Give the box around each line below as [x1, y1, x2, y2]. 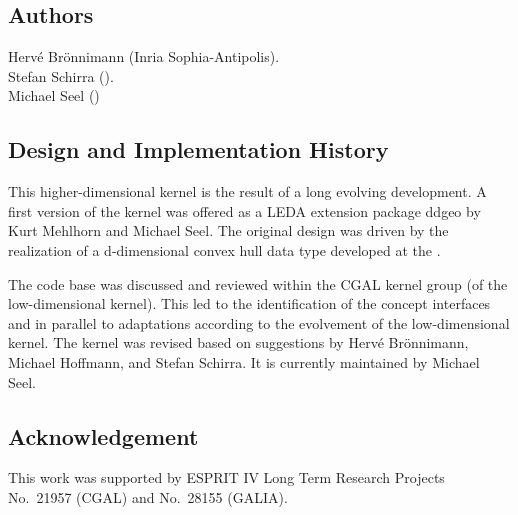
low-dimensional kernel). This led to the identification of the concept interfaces [8, 293, 491, 314]
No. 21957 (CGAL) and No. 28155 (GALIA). [8, 486, 288, 507]
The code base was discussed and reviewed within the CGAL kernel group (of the [8, 273, 508, 294]
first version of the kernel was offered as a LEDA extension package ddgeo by [8, 200, 481, 221]
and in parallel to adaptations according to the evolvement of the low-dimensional [8, 312, 510, 333]
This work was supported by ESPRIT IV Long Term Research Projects [8, 467, 445, 488]
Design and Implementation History [8, 134, 389, 165]
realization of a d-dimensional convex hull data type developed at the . [8, 239, 441, 260]
